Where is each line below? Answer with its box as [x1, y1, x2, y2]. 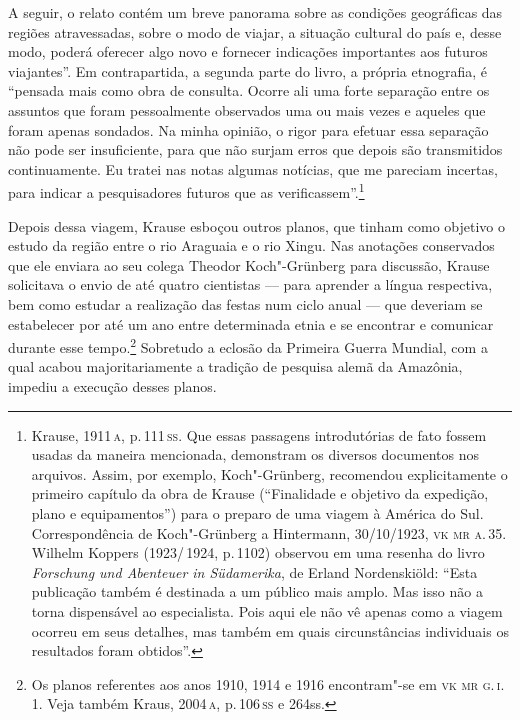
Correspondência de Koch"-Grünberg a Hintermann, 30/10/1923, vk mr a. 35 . [31, 522, 507, 543]
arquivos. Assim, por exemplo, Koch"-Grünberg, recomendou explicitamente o [31, 463, 508, 484]
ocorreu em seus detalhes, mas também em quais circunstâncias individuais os [31, 620, 509, 641]
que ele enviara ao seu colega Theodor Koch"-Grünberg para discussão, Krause [8, 254, 490, 275]
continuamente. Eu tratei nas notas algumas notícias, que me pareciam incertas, [8, 158, 498, 179]
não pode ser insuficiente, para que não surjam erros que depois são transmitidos [8, 139, 503, 160]
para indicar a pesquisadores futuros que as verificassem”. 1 [8, 179, 365, 202]
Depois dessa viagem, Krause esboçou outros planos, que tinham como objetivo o [8, 215, 506, 236]
